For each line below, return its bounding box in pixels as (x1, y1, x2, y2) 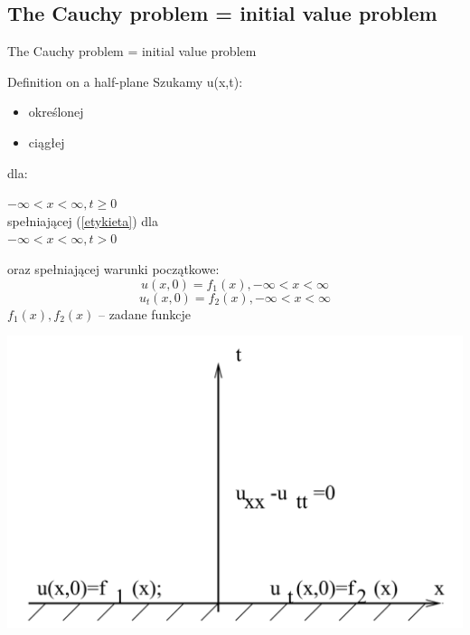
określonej (28, 102, 84, 121)
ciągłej (28, 132, 65, 151)
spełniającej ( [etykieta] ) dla (7, 211, 158, 230)
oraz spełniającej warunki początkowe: (7, 259, 220, 278)
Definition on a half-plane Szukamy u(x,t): (7, 71, 243, 90)
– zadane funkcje (98, 304, 191, 323)
